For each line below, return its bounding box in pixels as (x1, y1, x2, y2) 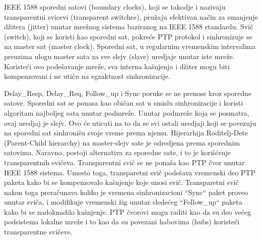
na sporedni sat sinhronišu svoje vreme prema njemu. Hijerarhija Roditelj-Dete (4, 127, 248, 138)
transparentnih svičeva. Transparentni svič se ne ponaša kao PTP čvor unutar (4, 157, 245, 167)
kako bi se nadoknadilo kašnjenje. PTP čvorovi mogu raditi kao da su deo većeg (4, 206, 251, 217)
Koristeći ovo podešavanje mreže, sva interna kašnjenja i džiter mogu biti (4, 61, 230, 71)
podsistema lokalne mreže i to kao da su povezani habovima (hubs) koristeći (4, 216, 240, 227)
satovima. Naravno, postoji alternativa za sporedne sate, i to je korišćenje (4, 147, 231, 158)
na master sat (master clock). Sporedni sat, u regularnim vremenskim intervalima (4, 41, 256, 52)
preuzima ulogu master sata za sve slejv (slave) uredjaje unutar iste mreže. (4, 51, 235, 61)
